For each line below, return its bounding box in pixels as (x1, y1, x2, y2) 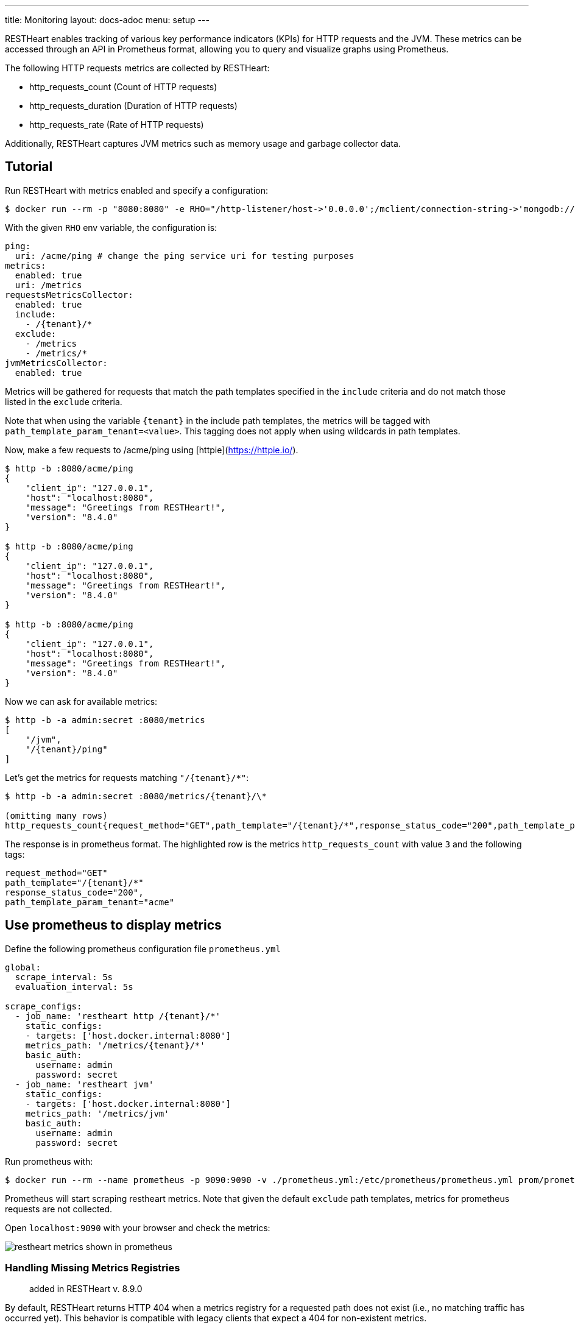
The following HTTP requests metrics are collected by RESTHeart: (5, 63, 270, 73)
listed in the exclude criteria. (5, 396, 122, 407)
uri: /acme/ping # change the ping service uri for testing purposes (15, 250, 355, 261)
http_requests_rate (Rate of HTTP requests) (29, 119, 204, 130)
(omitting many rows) (5, 810, 108, 821)
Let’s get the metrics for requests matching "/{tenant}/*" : (5, 772, 249, 783)
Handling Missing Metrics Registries (5, 1262, 180, 1274)
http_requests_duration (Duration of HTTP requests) (29, 101, 238, 111)
